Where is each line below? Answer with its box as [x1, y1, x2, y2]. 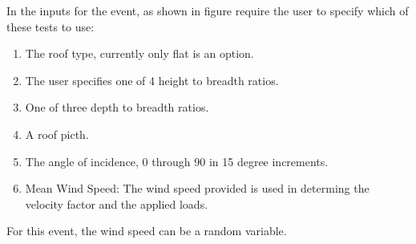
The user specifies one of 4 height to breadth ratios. [25, 71, 279, 88]
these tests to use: [6, 18, 95, 35]
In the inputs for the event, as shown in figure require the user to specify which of [6, 2, 409, 18]
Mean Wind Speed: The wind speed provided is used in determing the [25, 180, 370, 197]
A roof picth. [25, 125, 89, 142]
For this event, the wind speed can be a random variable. [6, 222, 287, 239]
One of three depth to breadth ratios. [25, 99, 209, 116]
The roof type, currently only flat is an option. [25, 45, 254, 62]
